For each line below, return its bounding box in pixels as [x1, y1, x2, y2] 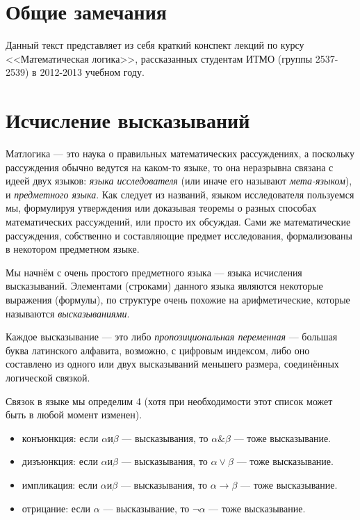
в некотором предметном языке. [6, 242, 140, 256]
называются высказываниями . [6, 306, 130, 320]
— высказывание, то [103, 501, 190, 515]
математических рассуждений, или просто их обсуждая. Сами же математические [6, 214, 351, 228]
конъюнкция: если [22, 430, 99, 445]
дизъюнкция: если [22, 454, 98, 468]
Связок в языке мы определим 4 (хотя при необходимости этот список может [6, 393, 333, 408]
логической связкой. [6, 370, 90, 384]
